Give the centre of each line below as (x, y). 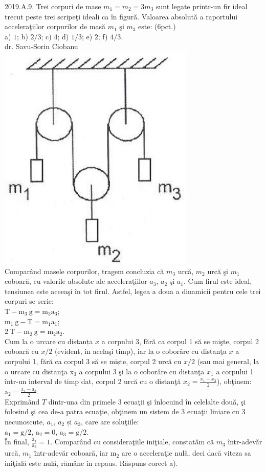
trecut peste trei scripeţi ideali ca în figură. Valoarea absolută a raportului (121, 16)
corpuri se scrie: (29, 301)
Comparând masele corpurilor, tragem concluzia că (84, 271)
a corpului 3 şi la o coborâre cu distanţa (142, 371)
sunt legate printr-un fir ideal (202, 6)
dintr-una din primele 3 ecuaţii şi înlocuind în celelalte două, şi (147, 401)
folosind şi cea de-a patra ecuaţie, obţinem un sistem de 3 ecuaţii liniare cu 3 (125, 411)
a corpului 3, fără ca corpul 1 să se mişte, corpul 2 (180, 341)
